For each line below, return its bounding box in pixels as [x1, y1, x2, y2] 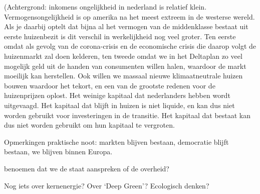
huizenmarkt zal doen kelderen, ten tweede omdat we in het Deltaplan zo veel [4, 50, 242, 61]
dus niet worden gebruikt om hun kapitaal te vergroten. [4, 120, 175, 130]
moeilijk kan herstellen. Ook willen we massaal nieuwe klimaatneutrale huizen [4, 70, 243, 81]
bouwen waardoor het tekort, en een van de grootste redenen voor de [4, 80, 215, 90]
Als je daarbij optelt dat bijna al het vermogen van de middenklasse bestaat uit [4, 21, 248, 32]
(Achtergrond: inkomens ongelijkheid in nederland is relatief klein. [4, 2, 207, 12]
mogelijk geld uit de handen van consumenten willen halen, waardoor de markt [4, 60, 246, 71]
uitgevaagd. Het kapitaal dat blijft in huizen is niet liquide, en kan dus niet [4, 100, 235, 110]
